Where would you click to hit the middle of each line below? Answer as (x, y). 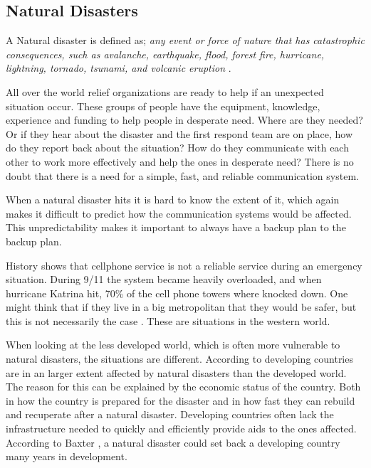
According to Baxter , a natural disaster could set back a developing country (173, 442)
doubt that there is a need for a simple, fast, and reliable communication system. (182, 175)
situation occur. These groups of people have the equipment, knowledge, (163, 106)
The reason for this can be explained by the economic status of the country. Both (183, 387)
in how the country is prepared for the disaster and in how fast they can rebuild (181, 400)
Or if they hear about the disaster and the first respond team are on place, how (179, 133)
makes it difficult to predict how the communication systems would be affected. (179, 213)
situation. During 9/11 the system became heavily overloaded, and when (164, 279)
